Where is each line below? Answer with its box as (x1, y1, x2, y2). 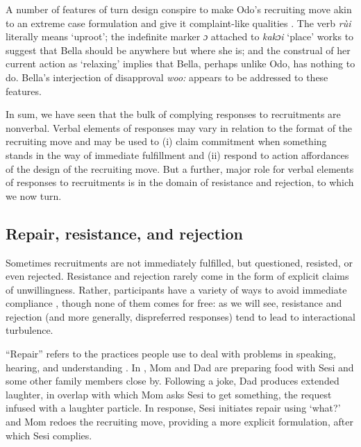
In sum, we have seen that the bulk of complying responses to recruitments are (6, 107, 341, 121)
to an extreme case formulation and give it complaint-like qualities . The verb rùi (6, 15, 351, 30)
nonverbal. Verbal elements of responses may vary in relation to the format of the (6, 120, 353, 135)
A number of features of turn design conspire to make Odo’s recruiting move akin (6, 2, 352, 16)
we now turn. (6, 188, 62, 203)
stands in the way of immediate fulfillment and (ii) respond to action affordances (6, 147, 349, 162)
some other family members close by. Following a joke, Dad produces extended (6, 373, 339, 388)
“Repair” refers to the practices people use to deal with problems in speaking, (6, 346, 336, 361)
